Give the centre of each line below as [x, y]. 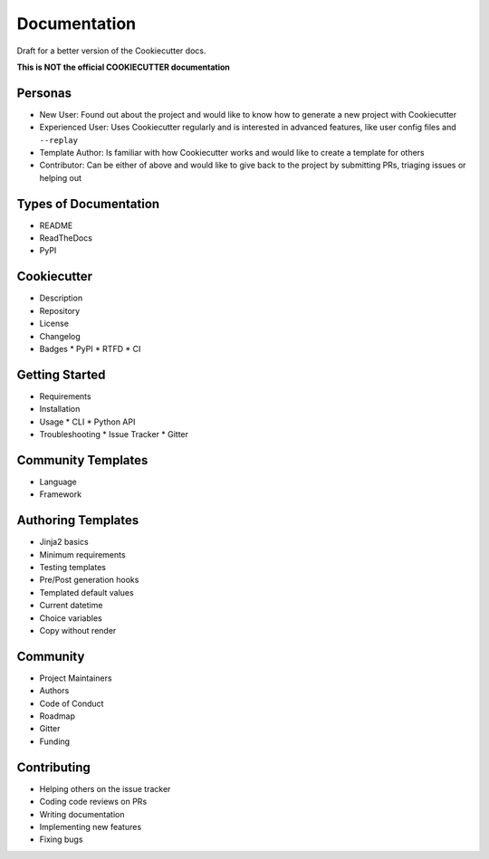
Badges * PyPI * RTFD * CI [90, 348]
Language [58, 482]
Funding [55, 741]
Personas [44, 93]
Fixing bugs [61, 840]
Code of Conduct [72, 703]
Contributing [53, 767]
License [54, 324]
